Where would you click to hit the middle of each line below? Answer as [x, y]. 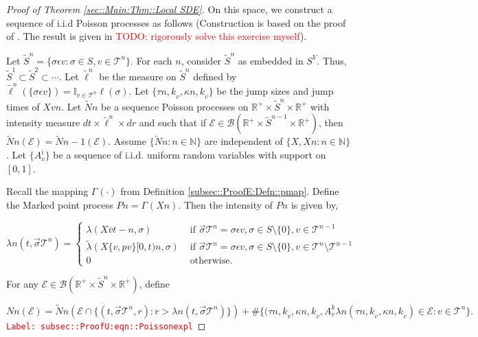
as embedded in [271, 60]
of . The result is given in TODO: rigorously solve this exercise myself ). [157, 36]
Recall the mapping [47, 191]
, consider [201, 60]
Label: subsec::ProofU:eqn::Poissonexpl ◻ [106, 325]
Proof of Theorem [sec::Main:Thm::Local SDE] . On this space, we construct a [169, 9]
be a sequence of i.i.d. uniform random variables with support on [190, 155]
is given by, [315, 204]
